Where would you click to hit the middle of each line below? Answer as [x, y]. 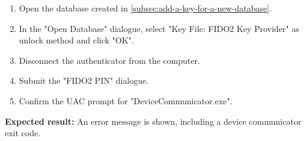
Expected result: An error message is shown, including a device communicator [153, 121]
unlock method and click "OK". [76, 40]
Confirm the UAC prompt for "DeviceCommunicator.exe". [126, 100]
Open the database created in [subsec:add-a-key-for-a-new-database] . [145, 8]
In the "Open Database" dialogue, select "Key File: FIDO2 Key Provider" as [159, 28]
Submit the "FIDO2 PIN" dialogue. [84, 80]
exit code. [23, 133]
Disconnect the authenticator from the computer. [109, 60]
